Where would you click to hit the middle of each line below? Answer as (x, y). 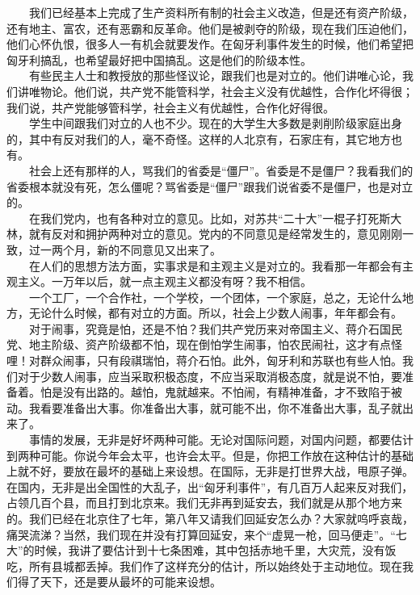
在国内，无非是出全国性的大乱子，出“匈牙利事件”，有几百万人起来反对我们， (210, 486)
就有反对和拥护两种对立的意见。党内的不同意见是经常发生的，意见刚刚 (215, 234)
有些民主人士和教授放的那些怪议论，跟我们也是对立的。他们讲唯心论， (215, 75)
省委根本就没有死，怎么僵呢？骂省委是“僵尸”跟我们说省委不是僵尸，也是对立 (210, 186)
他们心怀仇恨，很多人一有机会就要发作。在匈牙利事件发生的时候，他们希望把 (210, 44)
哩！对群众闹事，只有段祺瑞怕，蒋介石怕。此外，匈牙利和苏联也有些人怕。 (204, 360)
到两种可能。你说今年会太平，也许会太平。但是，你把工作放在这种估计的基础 (210, 455)
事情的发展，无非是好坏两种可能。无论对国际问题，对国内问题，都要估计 (221, 440)
